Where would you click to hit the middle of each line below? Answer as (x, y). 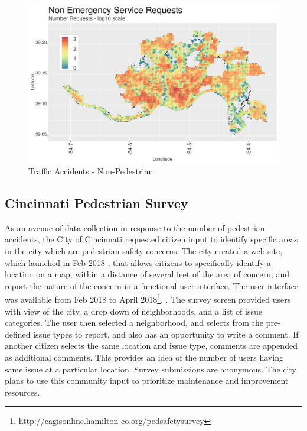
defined (18, 334)
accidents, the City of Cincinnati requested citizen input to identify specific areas (151, 239)
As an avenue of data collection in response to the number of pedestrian (135, 227)
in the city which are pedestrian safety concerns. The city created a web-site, (144, 251)
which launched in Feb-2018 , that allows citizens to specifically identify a (138, 262)
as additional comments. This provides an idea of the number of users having (144, 357)
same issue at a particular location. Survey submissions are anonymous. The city (151, 369)
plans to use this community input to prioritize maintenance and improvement (147, 380)
